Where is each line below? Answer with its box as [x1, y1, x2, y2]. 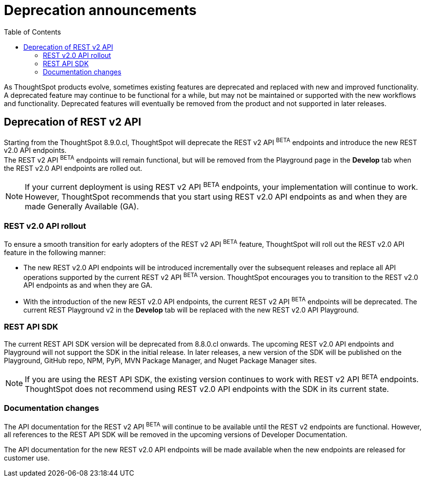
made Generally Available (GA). [25, 202, 139, 212]
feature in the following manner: [4, 248, 106, 257]
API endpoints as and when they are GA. [23, 281, 153, 290]
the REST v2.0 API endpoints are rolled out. [4, 164, 142, 172]
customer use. [4, 454, 50, 462]
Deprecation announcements [4, 2, 197, 18]
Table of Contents [4, 27, 61, 36]
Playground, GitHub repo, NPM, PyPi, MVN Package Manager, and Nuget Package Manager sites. [4, 356, 317, 365]
